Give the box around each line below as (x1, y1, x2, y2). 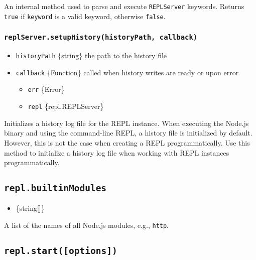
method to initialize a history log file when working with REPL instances (4, 147, 229, 158)
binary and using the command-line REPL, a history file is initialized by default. (4, 127, 252, 138)
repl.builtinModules (4, 183, 107, 194)
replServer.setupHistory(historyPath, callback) (4, 33, 198, 42)
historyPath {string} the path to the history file (16, 50, 167, 61)
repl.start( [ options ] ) (4, 245, 117, 256)
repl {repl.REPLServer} (28, 101, 104, 111)
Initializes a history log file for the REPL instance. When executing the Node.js (4, 117, 249, 128)
